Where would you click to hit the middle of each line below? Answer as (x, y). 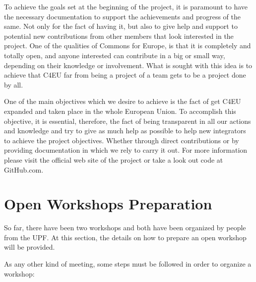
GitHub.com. (24, 169)
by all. (14, 84)
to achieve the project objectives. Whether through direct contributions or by (122, 140)
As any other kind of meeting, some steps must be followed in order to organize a (128, 264)
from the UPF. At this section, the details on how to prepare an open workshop (125, 237)
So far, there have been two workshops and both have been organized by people (125, 228)
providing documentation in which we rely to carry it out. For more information (126, 150)
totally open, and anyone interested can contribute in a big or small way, (115, 55)
